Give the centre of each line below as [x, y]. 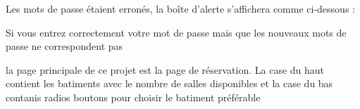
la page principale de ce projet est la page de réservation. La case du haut [165, 69]
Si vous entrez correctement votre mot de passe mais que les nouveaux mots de [176, 32]
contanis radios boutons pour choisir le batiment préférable [133, 97]
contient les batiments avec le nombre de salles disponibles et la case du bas [169, 83]
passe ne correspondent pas [64, 46]
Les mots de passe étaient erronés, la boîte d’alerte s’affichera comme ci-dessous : [180, 8]
